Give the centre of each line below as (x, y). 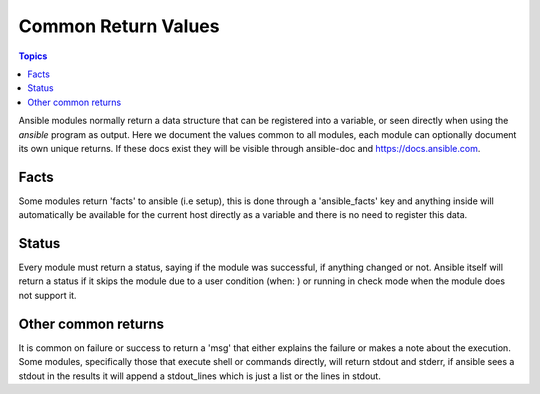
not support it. (47, 295)
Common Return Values (119, 26)
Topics (33, 56)
